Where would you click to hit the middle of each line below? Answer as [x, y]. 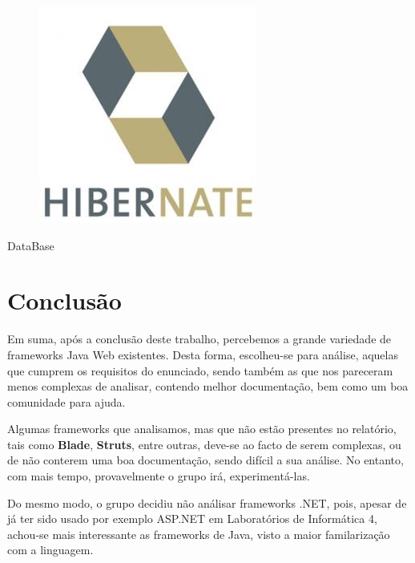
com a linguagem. [50, 550]
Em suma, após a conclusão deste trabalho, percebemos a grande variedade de [199, 339]
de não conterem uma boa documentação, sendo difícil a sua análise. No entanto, [205, 460]
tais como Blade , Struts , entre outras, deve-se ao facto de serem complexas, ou [204, 444]
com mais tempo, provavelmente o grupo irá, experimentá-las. [159, 476]
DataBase [31, 245]
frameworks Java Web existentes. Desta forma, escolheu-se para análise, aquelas [203, 354]
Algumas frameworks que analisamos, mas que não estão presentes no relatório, [202, 429]
